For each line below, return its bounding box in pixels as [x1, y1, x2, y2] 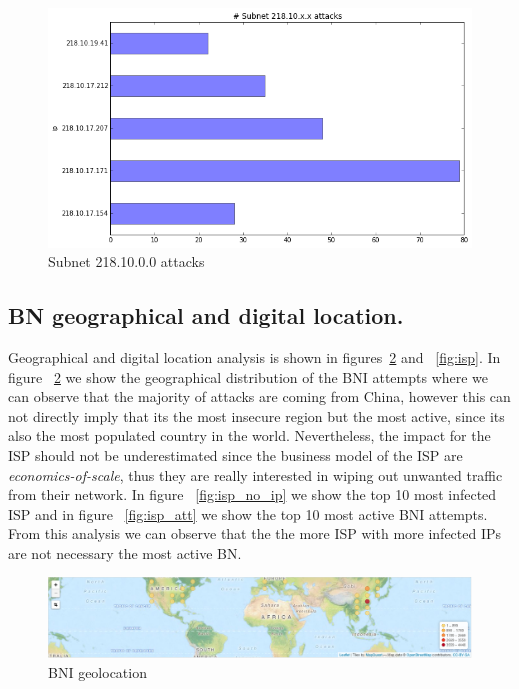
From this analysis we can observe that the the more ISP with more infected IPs [8, 523, 502, 544]
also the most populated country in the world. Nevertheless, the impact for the [8, 425, 491, 446]
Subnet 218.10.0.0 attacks [48, 251, 205, 272]
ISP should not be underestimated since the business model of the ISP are [8, 444, 463, 465]
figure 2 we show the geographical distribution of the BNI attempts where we [8, 366, 489, 387]
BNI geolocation [48, 661, 147, 682]
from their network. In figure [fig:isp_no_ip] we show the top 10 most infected [8, 484, 497, 505]
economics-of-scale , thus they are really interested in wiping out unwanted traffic [8, 464, 503, 485]
